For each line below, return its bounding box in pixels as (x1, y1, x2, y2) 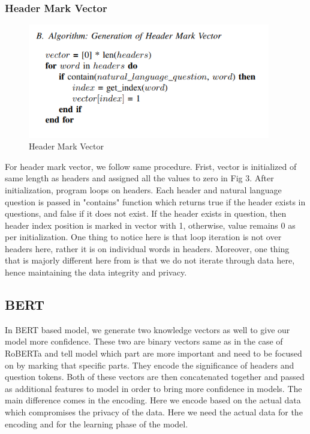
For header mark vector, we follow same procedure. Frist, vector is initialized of (5, 160, 297, 172)
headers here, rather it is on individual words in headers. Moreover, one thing (5, 242, 290, 255)
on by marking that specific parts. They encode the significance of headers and (5, 358, 294, 371)
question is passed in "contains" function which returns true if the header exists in (5, 195, 306, 208)
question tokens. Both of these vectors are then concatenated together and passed (5, 370, 305, 383)
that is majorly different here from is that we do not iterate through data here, (5, 254, 295, 267)
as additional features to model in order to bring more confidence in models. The (5, 382, 302, 394)
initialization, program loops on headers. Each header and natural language (5, 183, 282, 196)
